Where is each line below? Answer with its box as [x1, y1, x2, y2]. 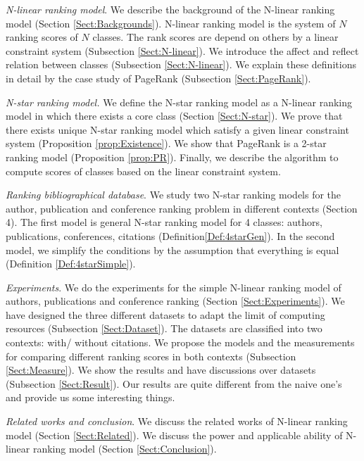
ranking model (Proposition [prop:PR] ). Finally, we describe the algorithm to [6, 149, 339, 164]
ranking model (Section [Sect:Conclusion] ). [32, 441, 217, 456]
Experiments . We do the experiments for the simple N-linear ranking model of [6, 279, 341, 294]
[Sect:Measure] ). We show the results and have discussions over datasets [6, 362, 316, 377]
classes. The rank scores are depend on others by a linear [92, 30, 339, 44]
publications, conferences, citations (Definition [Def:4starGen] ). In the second [6, 228, 335, 243]
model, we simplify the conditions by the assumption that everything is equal [6, 242, 339, 257]
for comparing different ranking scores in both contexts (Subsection [6, 348, 296, 363]
